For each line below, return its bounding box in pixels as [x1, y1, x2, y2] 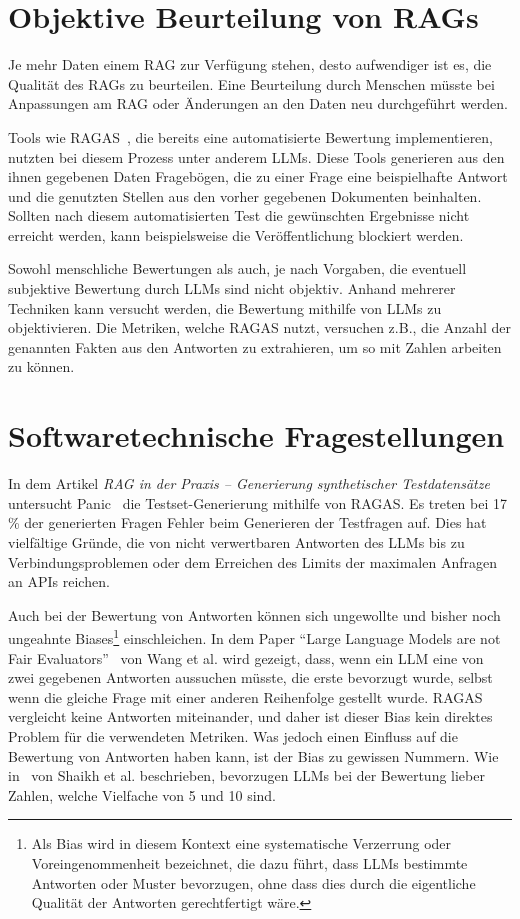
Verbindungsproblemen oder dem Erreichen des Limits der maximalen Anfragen [8, 551, 497, 572]
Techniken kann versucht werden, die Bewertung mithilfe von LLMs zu [8, 297, 442, 318]
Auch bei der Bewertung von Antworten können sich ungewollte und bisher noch [8, 604, 501, 625]
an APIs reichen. [8, 571, 110, 592]
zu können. [8, 356, 75, 377]
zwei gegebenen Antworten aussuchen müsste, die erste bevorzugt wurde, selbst [8, 667, 493, 688]
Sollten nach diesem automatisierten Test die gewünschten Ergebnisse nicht [8, 205, 470, 226]
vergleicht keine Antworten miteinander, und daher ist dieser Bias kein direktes [8, 706, 493, 727]
